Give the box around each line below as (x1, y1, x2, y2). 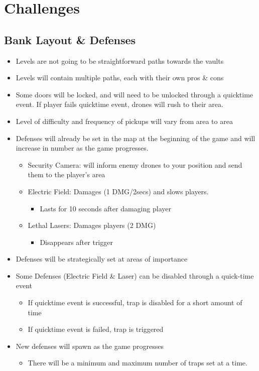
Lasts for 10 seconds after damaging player (40, 203, 171, 213)
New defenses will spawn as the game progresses (16, 340, 164, 351)
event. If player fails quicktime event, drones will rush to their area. (16, 99, 223, 109)
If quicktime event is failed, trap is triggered (28, 324, 164, 334)
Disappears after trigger (40, 236, 113, 247)
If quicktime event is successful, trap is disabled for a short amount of (28, 297, 242, 308)
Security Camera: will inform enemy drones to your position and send (28, 159, 242, 170)
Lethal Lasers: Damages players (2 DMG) (28, 220, 156, 230)
